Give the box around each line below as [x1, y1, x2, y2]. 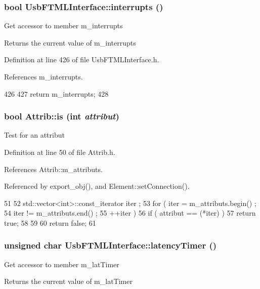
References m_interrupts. [4, 71, 83, 81]
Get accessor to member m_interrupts [4, 20, 123, 31]
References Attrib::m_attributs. [4, 163, 103, 174]
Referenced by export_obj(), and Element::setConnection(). [4, 181, 190, 191]
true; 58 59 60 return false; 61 [4, 217, 96, 228]
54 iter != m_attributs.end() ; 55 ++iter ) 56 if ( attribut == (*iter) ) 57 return [4, 208, 256, 218]
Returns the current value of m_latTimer [4, 276, 133, 286]
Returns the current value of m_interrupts [4, 37, 136, 48]
